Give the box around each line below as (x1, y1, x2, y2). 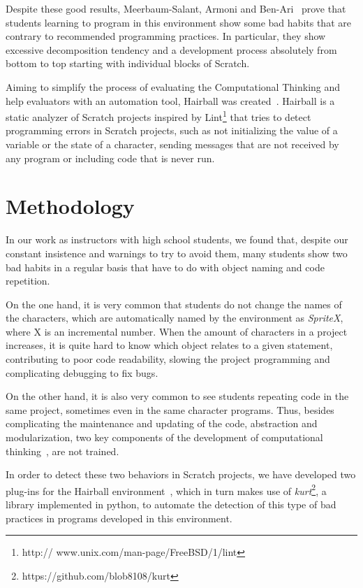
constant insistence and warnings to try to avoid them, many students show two (6, 245, 348, 260)
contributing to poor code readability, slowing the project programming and (6, 352, 330, 366)
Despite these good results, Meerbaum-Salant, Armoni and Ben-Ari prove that (6, 1, 346, 15)
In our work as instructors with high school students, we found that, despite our (6, 232, 348, 247)
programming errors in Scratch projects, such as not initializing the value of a (6, 123, 338, 138)
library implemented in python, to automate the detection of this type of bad (6, 497, 336, 512)
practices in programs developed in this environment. (6, 510, 232, 525)
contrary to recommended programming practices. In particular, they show (6, 29, 326, 43)
